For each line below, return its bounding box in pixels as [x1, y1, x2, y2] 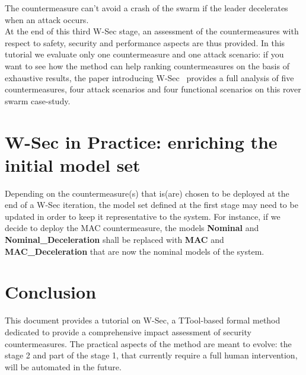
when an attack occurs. [5, 13, 89, 25]
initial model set [5, 152, 141, 177]
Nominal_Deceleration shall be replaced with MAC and [5, 233, 224, 246]
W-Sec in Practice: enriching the [5, 129, 278, 153]
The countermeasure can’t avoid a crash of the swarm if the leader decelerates [5, 2, 288, 14]
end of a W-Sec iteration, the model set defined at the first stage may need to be [5, 198, 298, 211]
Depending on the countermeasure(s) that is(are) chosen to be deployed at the [5, 187, 289, 199]
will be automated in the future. [5, 360, 122, 373]
